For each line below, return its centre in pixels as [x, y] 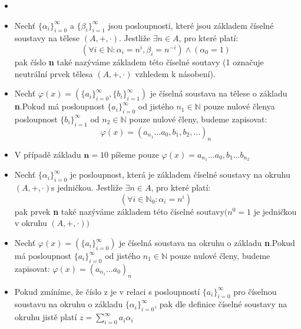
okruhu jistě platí [46, 317]
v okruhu [31, 223]
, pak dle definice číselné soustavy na [221, 304]
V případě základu [48, 154]
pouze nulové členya [239, 106]
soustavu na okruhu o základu [69, 304]
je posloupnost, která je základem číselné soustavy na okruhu [180, 175]
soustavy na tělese [47, 38]
